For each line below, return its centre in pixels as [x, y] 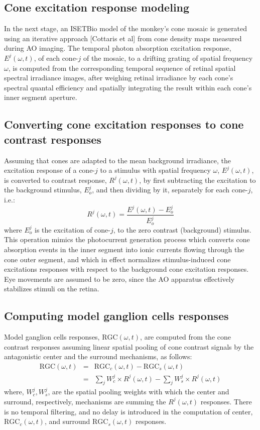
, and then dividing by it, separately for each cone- [170, 190]
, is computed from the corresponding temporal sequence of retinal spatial [122, 68]
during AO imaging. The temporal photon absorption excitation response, [118, 48]
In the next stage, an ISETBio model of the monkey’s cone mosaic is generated [126, 28]
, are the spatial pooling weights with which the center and [139, 392]
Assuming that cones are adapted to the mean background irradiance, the [117, 160]
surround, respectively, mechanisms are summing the [85, 401]
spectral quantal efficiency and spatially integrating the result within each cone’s [128, 87]
